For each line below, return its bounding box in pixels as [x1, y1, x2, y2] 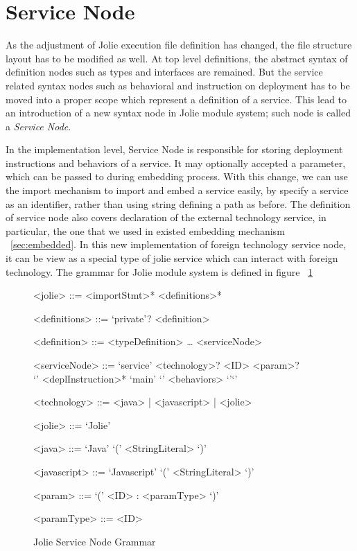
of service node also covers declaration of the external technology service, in [6, 210, 326, 225]
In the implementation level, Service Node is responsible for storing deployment [6, 142, 343, 157]
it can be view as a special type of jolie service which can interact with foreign [6, 251, 338, 265]
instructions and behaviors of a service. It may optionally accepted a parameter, [6, 155, 346, 170]
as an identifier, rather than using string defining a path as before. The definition [6, 196, 351, 211]
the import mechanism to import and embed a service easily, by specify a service [6, 183, 349, 198]
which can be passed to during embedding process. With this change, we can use [6, 169, 348, 184]
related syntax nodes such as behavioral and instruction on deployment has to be [6, 78, 350, 92]
